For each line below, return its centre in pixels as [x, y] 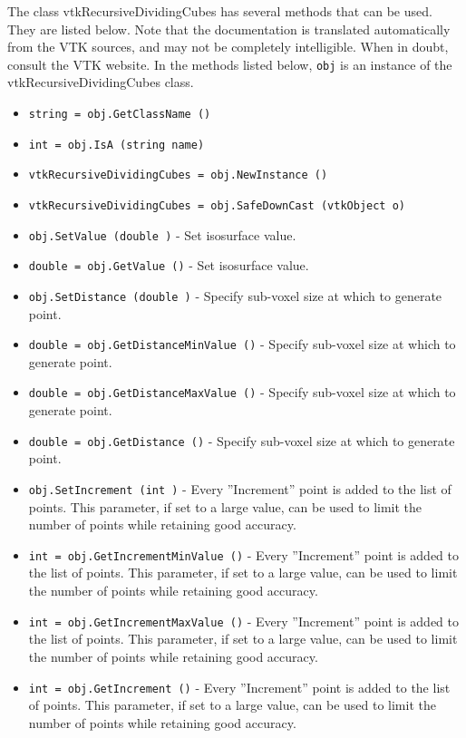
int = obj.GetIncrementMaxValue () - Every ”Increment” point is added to [243, 621]
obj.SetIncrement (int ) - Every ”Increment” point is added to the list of [240, 488]
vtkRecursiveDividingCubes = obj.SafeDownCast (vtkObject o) [217, 206]
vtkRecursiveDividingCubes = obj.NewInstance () [178, 175]
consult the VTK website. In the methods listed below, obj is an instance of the [230, 64]
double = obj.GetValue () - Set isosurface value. [169, 265]
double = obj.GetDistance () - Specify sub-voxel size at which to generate [242, 440]
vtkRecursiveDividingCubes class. [101, 82]
